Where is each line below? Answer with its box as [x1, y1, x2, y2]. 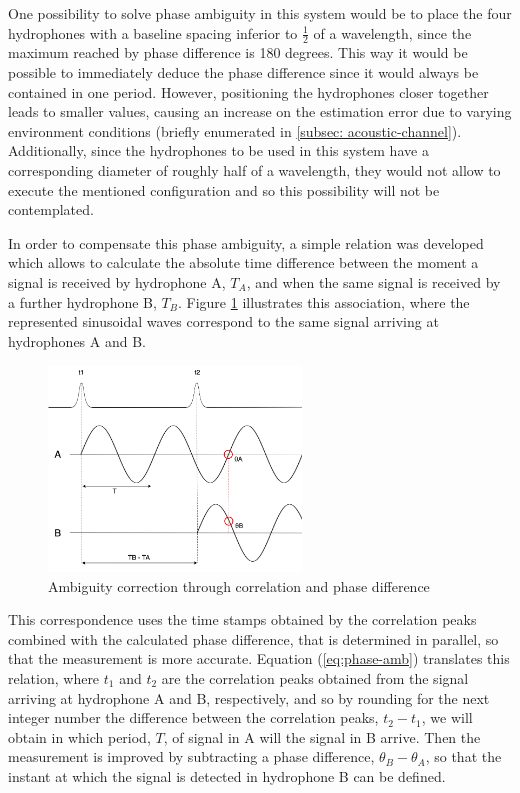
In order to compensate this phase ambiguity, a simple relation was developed [8, 232, 484, 253]
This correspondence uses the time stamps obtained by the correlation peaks [8, 609, 477, 630]
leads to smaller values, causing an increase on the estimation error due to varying [8, 101, 512, 122]
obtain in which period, [8, 726, 151, 747]
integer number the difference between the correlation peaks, [8, 707, 379, 728]
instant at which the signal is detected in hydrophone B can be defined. [8, 765, 446, 786]
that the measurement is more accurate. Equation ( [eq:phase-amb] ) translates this [8, 648, 510, 669]
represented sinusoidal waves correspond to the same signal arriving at [8, 311, 439, 332]
